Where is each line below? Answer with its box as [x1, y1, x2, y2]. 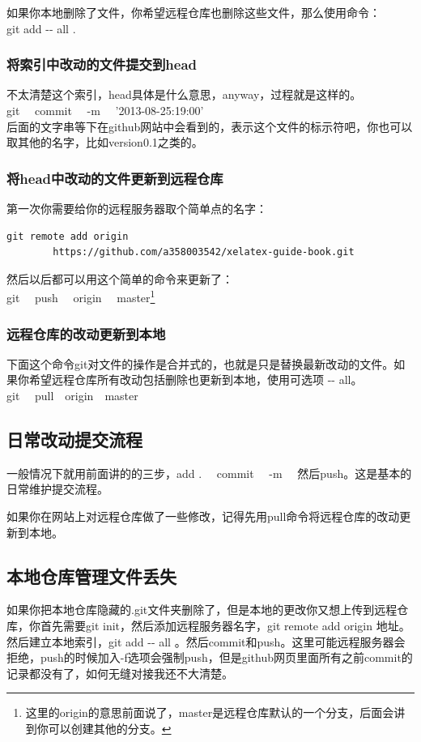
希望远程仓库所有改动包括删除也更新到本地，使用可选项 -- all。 [28, 371, 363, 388]
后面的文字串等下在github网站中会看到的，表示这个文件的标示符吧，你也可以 [6, 117, 413, 134]
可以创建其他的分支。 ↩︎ [48, 719, 172, 736]
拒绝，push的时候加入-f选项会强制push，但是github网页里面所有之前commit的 [6, 649, 413, 666]
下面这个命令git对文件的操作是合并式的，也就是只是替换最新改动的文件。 [6, 355, 394, 372]
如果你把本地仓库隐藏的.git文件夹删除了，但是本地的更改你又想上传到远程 [6, 601, 398, 618]
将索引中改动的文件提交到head [6, 54, 197, 75]
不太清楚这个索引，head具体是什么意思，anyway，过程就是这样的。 [6, 86, 362, 103]
